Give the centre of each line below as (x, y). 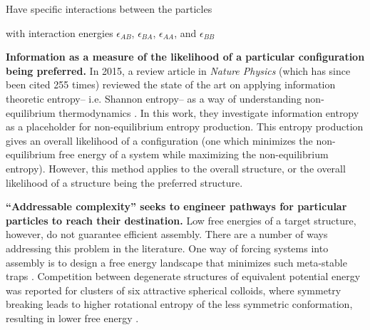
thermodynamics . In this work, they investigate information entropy (209, 112)
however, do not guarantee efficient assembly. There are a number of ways (167, 234)
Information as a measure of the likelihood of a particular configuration (185, 57)
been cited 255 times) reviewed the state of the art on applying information (171, 84)
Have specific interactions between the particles (109, 9)
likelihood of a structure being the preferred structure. (124, 182)
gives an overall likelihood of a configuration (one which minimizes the (159, 140)
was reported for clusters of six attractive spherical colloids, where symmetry (174, 290)
